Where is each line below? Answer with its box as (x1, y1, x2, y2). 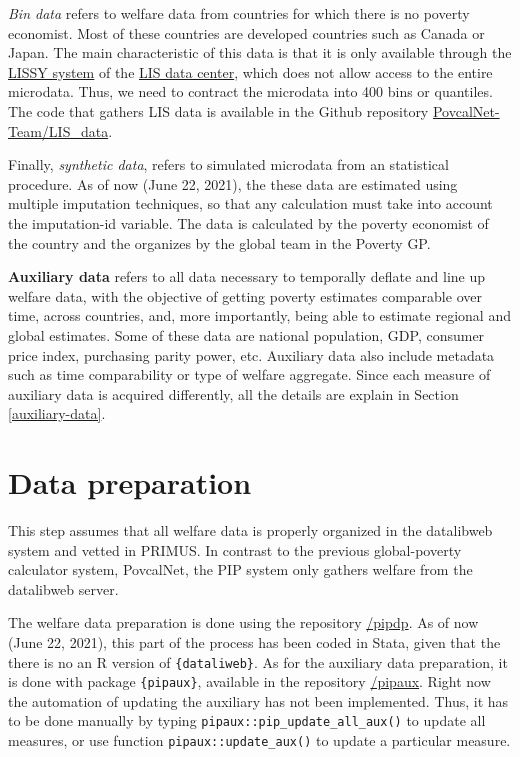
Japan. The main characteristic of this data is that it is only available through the (8, 42, 512, 63)
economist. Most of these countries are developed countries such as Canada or (8, 22, 485, 43)
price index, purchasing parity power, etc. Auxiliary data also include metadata (8, 344, 495, 365)
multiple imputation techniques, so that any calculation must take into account (8, 193, 493, 214)
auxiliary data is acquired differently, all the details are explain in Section (8, 383, 459, 404)
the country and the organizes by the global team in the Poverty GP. (8, 232, 431, 253)
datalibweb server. (8, 578, 119, 599)
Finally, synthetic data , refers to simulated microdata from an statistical (8, 154, 449, 175)
